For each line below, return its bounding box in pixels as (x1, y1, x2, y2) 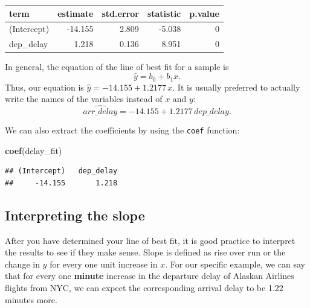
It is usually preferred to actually (177, 80, 300, 93)
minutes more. (5, 293, 57, 306)
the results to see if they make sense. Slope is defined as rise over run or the (5, 246, 286, 258)
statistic (147, 7, 181, 19)
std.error (102, 7, 139, 19)
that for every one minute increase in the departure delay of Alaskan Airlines (5, 269, 294, 282)
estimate (57, 7, 94, 19)
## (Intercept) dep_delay (5, 167, 118, 176)
